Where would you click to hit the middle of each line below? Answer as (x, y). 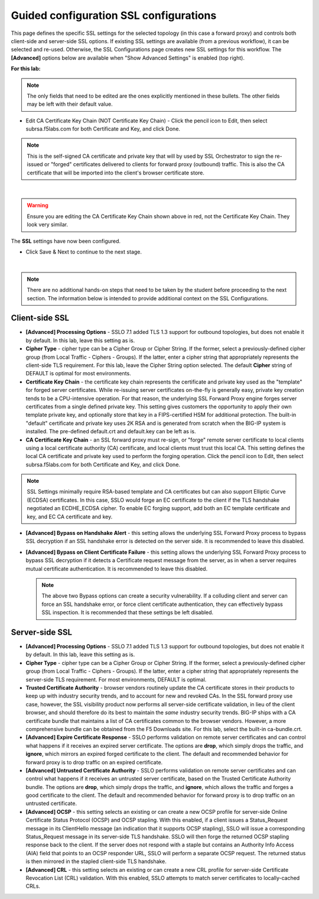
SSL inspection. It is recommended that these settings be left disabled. (128, 612)
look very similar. (47, 225)
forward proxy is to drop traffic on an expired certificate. (94, 762)
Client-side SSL (40, 318)
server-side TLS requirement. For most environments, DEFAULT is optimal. (116, 679)
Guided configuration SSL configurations (114, 15)
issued (35, 164)
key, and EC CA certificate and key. (70, 517)
